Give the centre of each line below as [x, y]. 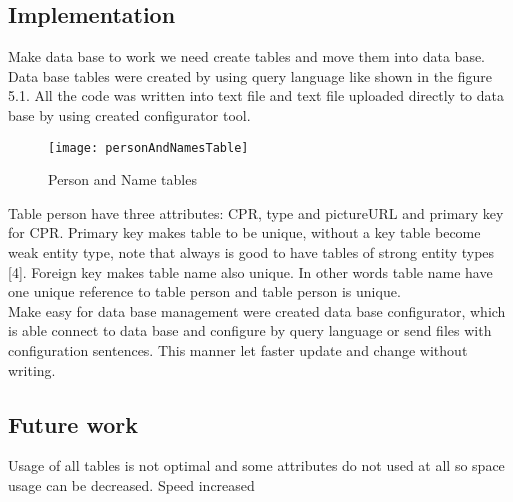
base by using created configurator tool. [129, 114]
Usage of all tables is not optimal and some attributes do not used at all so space [256, 465]
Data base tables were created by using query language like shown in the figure [250, 75]
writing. [32, 369]
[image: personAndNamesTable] [148, 147]
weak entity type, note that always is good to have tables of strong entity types [251, 252]
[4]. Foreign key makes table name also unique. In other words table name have [250, 271]
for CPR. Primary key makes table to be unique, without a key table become [244, 232]
